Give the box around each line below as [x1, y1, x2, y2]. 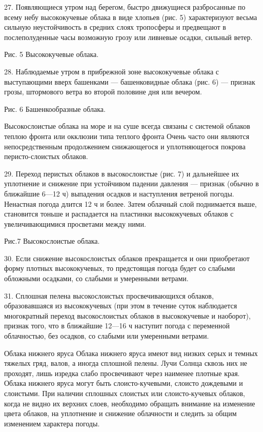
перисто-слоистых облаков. [4, 151, 88, 162]
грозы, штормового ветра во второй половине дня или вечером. [4, 86, 202, 97]
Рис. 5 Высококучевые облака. [4, 49, 99, 60]
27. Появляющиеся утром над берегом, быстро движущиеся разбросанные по [4, 2, 246, 12]
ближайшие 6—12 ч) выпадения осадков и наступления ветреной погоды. [4, 188, 234, 199]
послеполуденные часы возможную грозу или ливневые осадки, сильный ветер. [4, 31, 253, 42]
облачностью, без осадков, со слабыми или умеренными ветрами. [4, 330, 209, 341]
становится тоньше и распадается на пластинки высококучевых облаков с [4, 208, 234, 219]
